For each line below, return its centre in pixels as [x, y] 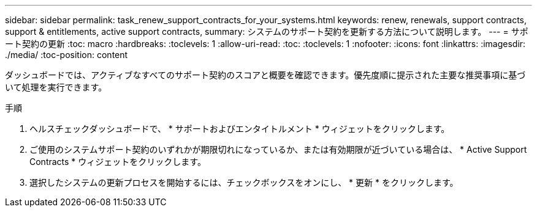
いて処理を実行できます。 [56, 87]
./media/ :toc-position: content [67, 55]
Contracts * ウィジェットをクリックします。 [118, 162]
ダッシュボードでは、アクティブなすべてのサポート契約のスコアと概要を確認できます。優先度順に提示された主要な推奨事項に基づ [265, 75]
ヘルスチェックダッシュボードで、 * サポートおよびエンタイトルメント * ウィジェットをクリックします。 [240, 129]
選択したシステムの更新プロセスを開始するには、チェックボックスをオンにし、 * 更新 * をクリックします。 [244, 182]
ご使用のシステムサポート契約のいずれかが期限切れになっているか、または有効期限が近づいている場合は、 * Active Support [278, 149]
